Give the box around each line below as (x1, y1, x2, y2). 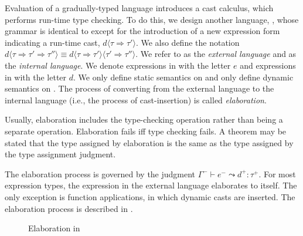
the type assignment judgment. (5, 148, 116, 160)
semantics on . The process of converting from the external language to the (5, 82, 274, 95)
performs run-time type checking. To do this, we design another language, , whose (5, 13, 299, 25)
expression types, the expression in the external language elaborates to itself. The (5, 179, 297, 191)
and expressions (240, 59, 296, 71)
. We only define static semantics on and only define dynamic (73, 70, 294, 83)
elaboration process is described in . (5, 202, 133, 214)
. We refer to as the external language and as (135, 48, 297, 60)
